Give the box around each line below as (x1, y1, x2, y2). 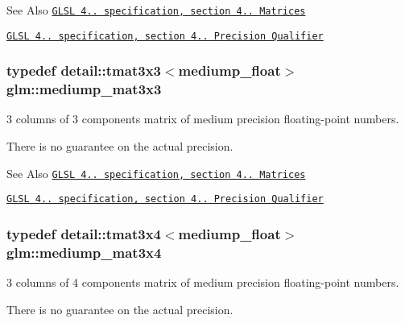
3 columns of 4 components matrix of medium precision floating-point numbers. (6, 274, 399, 291)
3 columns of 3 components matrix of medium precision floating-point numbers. (6, 110, 399, 127)
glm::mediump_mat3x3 (6, 79, 162, 99)
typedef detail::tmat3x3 (6, 60, 161, 81)
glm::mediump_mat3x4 (6, 242, 162, 262)
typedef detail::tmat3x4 (6, 223, 161, 243)
